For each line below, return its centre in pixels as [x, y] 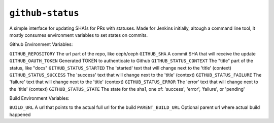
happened [20, 114]
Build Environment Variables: [39, 98]
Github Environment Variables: [41, 44]
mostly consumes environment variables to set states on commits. [79, 35]
